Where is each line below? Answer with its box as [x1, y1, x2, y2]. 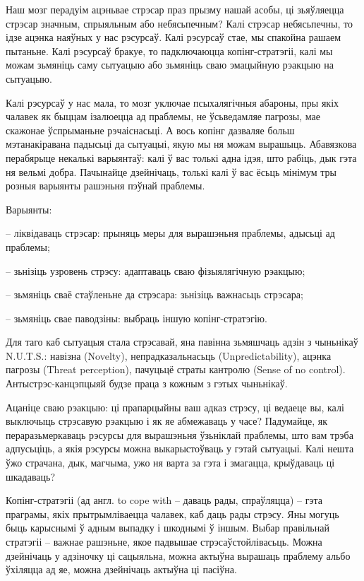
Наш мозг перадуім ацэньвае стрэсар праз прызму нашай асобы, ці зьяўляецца [6, 2, 344, 16]
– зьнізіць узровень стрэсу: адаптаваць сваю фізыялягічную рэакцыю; [6, 263, 305, 278]
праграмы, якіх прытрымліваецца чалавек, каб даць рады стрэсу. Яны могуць [6, 506, 339, 521]
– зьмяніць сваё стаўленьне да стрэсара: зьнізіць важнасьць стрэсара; [6, 287, 303, 302]
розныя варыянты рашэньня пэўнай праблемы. [6, 178, 205, 193]
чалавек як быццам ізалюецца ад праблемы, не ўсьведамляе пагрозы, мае [6, 109, 320, 124]
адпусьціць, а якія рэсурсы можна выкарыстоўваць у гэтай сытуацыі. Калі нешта [6, 441, 354, 456]
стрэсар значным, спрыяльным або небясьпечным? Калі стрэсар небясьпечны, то [6, 16, 353, 30]
